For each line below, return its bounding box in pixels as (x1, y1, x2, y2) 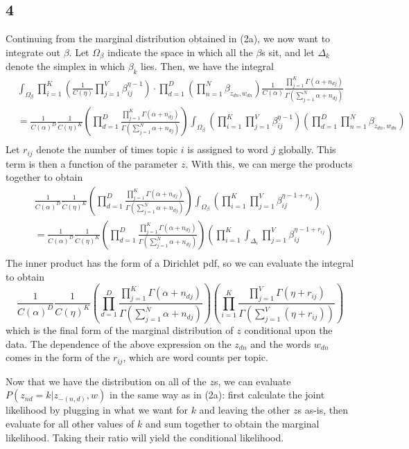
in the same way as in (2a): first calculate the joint (109, 387, 325, 402)
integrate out (6, 44, 60, 59)
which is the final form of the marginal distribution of (6, 323, 234, 337)
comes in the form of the (6, 350, 110, 364)
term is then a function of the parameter (6, 156, 178, 170)
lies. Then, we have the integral (141, 59, 274, 73)
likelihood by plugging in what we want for (6, 403, 188, 417)
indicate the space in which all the (107, 44, 253, 59)
